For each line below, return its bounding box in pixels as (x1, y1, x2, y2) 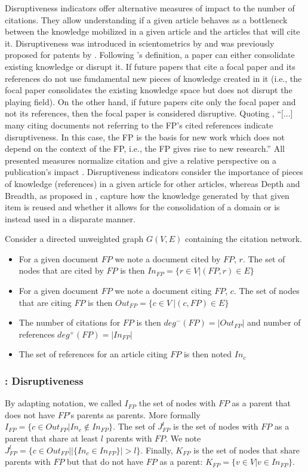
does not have (5, 408, 56, 421)
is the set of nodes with (173, 420, 258, 433)
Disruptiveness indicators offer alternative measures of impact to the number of (5, 2, 295, 14)
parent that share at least (5, 432, 98, 445)
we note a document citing (115, 284, 212, 297)
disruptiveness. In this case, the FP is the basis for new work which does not (5, 130, 285, 143)
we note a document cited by (115, 252, 221, 265)
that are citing (19, 296, 72, 308)
